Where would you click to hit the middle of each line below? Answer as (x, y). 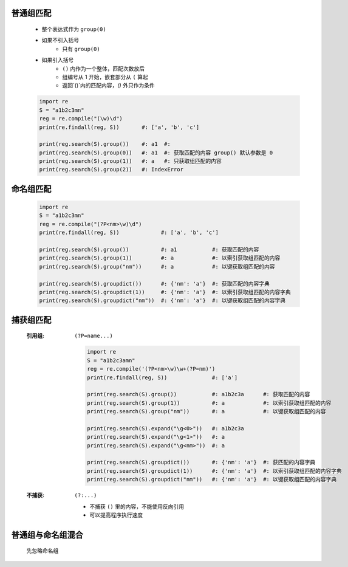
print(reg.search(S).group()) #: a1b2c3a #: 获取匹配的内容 (199, 394)
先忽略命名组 (43, 551)
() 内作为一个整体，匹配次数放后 (104, 68)
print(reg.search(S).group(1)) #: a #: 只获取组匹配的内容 (130, 161)
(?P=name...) (94, 336)
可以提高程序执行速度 (116, 515)
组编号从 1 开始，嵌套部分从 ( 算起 (105, 77)
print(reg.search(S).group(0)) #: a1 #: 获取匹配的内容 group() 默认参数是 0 (156, 153)
